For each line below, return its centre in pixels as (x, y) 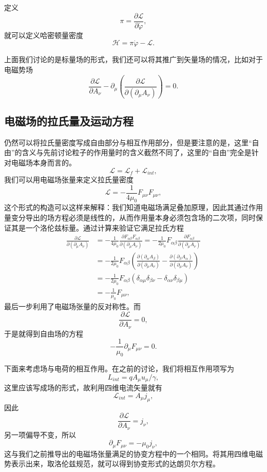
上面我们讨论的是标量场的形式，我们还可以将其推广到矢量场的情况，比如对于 (133, 59)
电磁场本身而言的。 (43, 162)
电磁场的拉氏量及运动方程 (69, 120)
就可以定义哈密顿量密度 (44, 35)
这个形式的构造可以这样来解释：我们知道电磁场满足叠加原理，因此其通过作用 (133, 207)
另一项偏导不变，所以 (40, 434)
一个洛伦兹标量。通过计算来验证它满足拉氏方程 (104, 227)
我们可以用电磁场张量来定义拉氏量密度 (69, 180)
